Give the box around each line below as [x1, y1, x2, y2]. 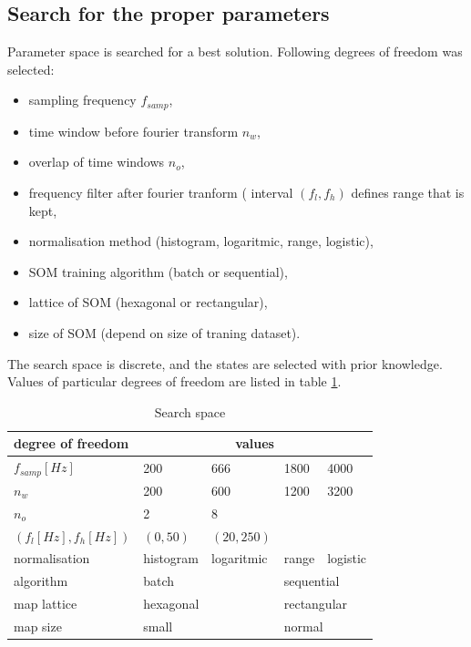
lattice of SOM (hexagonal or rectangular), [28, 293, 268, 312]
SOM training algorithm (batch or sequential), [28, 262, 288, 281]
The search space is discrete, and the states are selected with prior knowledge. [7, 354, 443, 373]
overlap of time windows [28, 152, 165, 171]
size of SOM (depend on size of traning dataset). [28, 323, 301, 342]
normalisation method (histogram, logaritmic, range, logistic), [28, 231, 374, 251]
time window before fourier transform [28, 121, 239, 140]
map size [14, 616, 62, 635]
